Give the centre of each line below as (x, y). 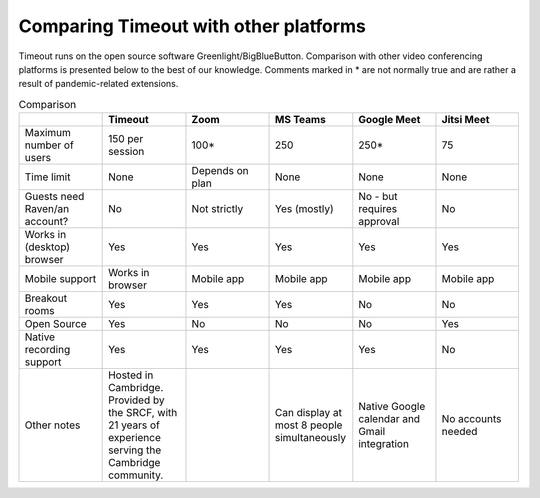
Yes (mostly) (304, 209)
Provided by (136, 400)
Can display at (308, 413)
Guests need (54, 197)
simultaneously (311, 438)
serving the (135, 450)
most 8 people (309, 425)
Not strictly (217, 209)
